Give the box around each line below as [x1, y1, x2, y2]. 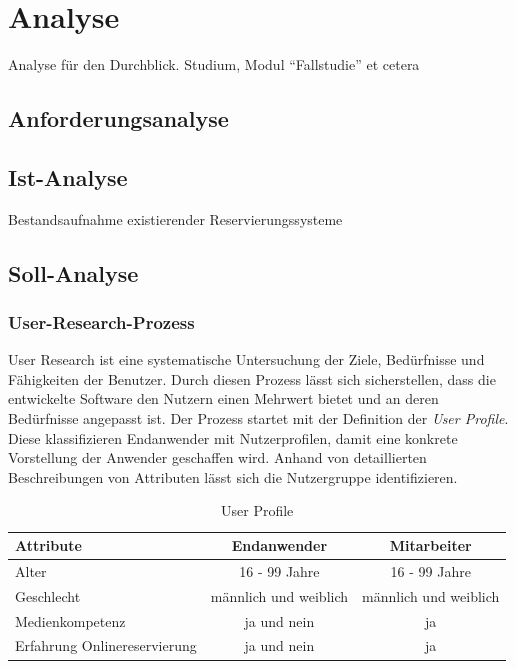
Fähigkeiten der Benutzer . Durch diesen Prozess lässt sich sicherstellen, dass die [8, 368, 496, 389]
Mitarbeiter [389, 535, 472, 556]
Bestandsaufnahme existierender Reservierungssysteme [8, 208, 343, 229]
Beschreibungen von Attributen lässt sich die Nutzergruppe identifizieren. [8, 466, 458, 487]
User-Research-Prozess [8, 310, 195, 334]
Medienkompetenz [15, 610, 126, 631]
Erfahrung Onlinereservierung [15, 635, 197, 656]
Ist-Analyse [8, 161, 128, 192]
